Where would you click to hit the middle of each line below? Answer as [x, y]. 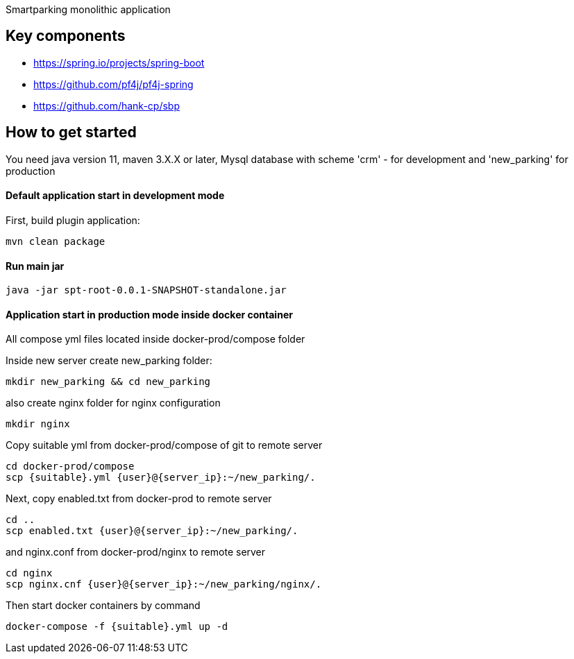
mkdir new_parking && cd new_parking [108, 382]
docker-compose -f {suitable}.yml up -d [117, 627]
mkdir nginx [38, 424]
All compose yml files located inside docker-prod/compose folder [155, 339]
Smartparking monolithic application [88, 9]
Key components [66, 36]
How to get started [71, 132]
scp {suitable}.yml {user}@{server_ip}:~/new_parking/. [161, 478]
